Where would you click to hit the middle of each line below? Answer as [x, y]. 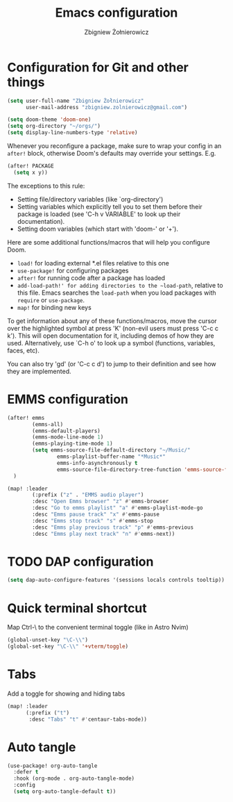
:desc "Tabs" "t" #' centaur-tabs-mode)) [88, 719]
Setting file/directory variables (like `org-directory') [90, 199]
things [26, 82]
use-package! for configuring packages [73, 270]
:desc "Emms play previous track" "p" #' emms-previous [113, 527]
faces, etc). [23, 350]
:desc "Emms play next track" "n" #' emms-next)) [104, 534]
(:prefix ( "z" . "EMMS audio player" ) [88, 495]
